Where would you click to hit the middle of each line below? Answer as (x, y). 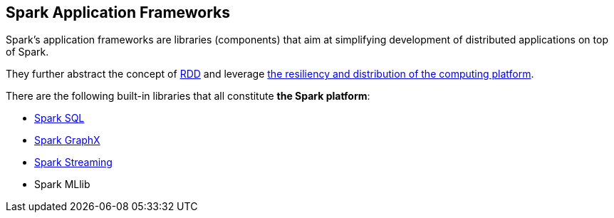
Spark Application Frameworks (118, 12)
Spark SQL (59, 118)
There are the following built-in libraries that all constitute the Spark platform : (188, 96)
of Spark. (27, 52)
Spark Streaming (73, 162)
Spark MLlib (62, 185)
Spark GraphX (67, 140)
